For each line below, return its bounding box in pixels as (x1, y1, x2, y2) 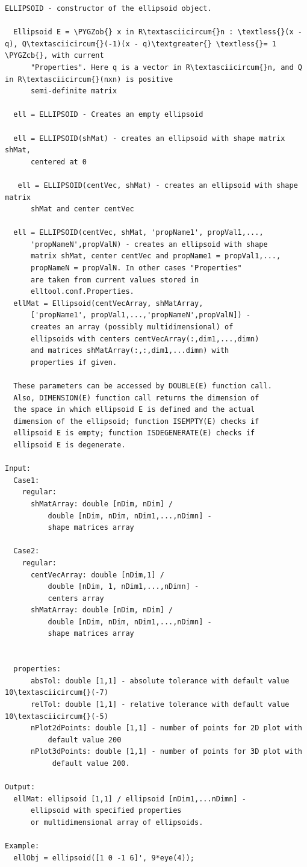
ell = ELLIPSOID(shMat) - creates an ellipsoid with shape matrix (13, 134, 285, 143)
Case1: (13, 476, 40, 485)
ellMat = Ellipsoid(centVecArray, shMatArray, (13, 299, 203, 308)
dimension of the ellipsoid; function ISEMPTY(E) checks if (13, 417, 259, 426)
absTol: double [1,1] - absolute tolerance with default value (30, 676, 290, 685)
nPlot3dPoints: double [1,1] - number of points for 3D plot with (30, 747, 302, 756)
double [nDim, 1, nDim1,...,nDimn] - (48, 582, 199, 591)
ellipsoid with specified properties (30, 806, 182, 815)
